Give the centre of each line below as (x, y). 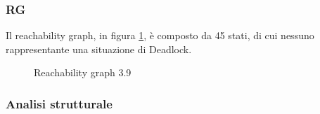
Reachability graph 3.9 (83, 72)
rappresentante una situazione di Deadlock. (99, 49)
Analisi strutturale (59, 103)
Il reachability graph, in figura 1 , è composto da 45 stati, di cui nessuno (160, 35)
